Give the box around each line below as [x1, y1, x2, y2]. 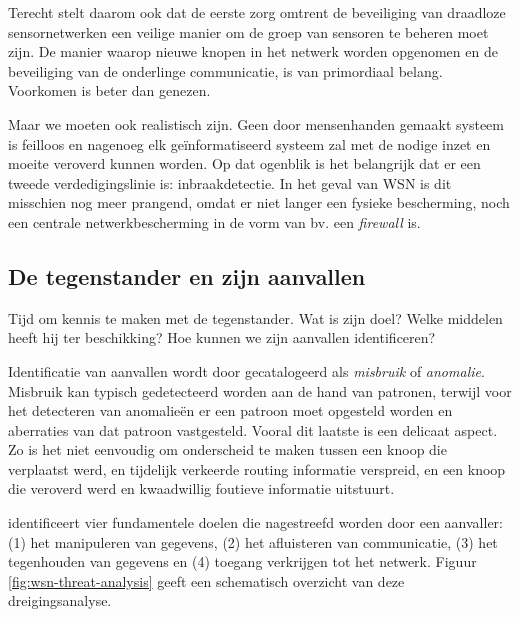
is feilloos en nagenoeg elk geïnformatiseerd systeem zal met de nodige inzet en [8, 133, 491, 154]
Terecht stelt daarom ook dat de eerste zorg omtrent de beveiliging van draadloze [8, 2, 506, 22]
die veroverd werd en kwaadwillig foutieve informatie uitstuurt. [8, 478, 395, 499]
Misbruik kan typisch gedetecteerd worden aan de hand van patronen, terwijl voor [8, 380, 512, 401]
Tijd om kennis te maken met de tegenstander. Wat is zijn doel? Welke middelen [8, 307, 503, 328]
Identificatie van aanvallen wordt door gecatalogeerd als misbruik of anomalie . [8, 360, 485, 381]
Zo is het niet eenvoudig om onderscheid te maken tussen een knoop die [8, 439, 447, 460]
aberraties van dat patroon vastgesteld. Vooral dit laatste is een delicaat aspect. [8, 419, 498, 440]
